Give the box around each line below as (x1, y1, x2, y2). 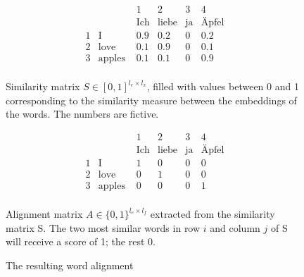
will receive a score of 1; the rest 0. (6, 234, 156, 249)
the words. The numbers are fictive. (6, 106, 159, 121)
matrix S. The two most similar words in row (6, 220, 201, 235)
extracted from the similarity (150, 207, 275, 221)
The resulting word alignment (6, 257, 134, 272)
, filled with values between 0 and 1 (146, 79, 299, 94)
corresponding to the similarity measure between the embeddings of (6, 92, 297, 107)
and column (210, 220, 260, 235)
